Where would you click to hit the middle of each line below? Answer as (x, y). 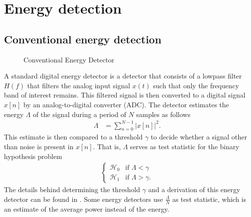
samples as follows (163, 114)
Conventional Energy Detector (69, 59)
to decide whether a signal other (199, 137)
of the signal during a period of (80, 114)
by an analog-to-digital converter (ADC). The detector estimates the (126, 104)
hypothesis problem (33, 156)
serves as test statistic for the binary (184, 147)
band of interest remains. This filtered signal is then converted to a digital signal (125, 95)
